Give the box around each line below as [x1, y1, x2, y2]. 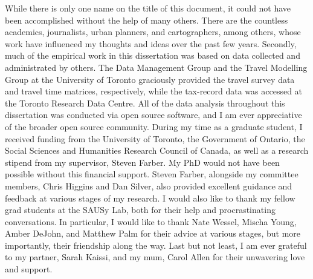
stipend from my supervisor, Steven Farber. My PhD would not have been [5, 156, 280, 168]
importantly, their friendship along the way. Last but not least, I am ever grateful [5, 238, 307, 251]
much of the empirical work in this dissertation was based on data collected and [5, 49, 300, 62]
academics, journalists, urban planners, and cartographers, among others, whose [5, 25, 301, 38]
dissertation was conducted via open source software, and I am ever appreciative [5, 108, 302, 121]
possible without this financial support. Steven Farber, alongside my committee [5, 168, 298, 180]
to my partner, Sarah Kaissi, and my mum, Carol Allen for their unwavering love [5, 251, 305, 263]
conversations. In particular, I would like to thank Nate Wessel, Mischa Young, [5, 215, 297, 228]
